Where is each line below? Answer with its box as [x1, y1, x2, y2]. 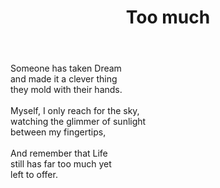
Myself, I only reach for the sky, [10, 105, 140, 117]
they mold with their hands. [10, 84, 123, 96]
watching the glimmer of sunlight [10, 116, 147, 128]
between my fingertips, [10, 126, 107, 138]
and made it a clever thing [10, 73, 118, 85]
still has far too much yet [10, 158, 112, 170]
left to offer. [10, 169, 58, 181]
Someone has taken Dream [10, 62, 122, 75]
